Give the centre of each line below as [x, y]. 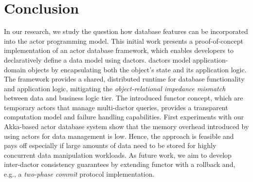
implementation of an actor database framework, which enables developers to [119, 50]
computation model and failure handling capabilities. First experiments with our [124, 117]
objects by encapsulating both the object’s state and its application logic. [137, 69]
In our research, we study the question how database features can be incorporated [126, 31]
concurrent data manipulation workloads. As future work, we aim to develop [118, 155]
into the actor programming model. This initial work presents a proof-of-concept [124, 41]
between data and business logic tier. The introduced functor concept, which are [124, 98]
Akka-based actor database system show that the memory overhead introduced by [126, 126]
